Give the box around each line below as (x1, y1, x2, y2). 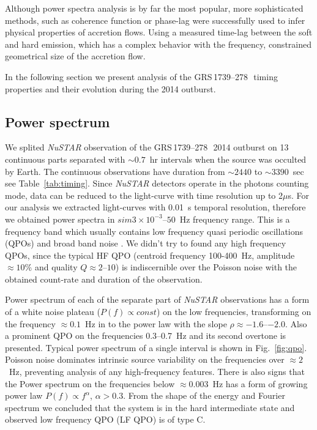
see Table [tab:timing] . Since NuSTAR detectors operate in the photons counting (5, 177, 309, 190)
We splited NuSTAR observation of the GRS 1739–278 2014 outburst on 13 (5, 141, 289, 154)
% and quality (24, 261, 78, 273)
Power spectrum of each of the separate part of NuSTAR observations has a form (5, 293, 310, 306)
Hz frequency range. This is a (179, 212, 290, 225)
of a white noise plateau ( (5, 305, 101, 318)
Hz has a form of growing (212, 377, 308, 390)
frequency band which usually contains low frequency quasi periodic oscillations (5, 224, 304, 237)
